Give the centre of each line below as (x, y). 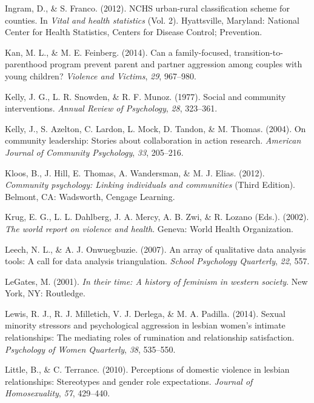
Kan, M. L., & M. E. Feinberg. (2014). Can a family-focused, (118, 52)
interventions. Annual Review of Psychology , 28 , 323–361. (111, 108)
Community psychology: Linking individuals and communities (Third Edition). (150, 185)
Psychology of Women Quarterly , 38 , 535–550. (90, 349)
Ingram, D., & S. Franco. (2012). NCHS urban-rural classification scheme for (147, 8)
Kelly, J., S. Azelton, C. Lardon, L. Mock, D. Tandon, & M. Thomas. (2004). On (155, 128)
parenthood (26, 64)
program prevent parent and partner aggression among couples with (176, 64)
